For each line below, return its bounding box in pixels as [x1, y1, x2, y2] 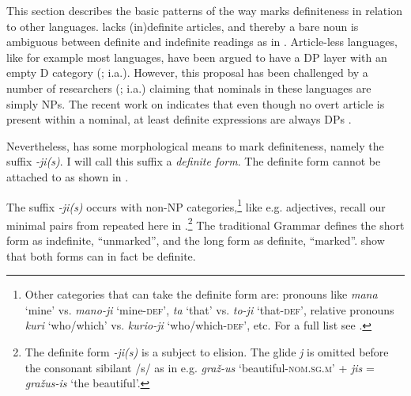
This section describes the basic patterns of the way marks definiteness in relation [6, 2, 402, 18]
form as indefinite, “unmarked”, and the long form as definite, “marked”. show [6, 232, 385, 249]
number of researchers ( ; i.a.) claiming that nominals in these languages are [6, 79, 371, 96]
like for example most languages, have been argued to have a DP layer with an [6, 48, 387, 65]
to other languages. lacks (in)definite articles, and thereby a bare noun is [6, 17, 359, 34]
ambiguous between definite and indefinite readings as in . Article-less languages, [6, 33, 398, 50]
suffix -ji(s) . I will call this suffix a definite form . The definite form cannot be [6, 153, 381, 169]
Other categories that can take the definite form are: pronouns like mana [25, 286, 378, 303]
